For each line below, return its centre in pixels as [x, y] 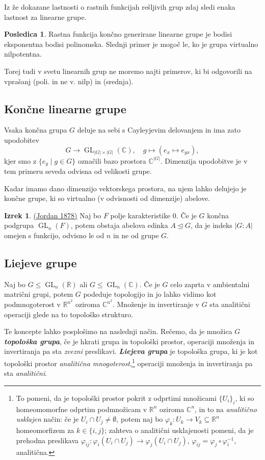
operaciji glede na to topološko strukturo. [69, 314]
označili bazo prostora [112, 160]
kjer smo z [20, 160]
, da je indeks [211, 225]
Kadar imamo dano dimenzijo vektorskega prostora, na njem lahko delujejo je [125, 188]
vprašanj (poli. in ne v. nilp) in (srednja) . [69, 81]
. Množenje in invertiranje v [156, 304]
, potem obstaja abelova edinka [119, 225]
